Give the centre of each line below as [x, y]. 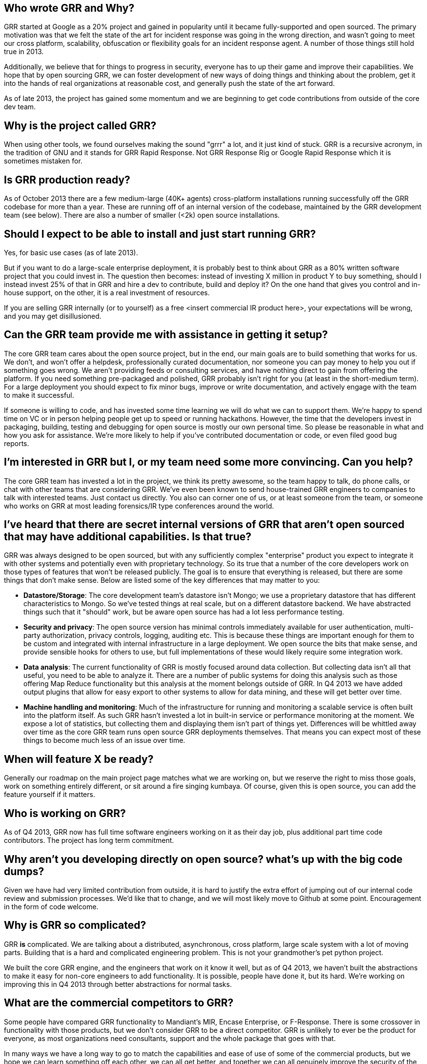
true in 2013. [24, 52]
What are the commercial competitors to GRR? [119, 1003]
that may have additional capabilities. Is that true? [128, 537]
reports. [17, 443]
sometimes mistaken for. [43, 161]
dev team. [20, 107]
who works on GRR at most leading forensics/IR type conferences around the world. [139, 506]
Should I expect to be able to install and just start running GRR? [160, 234]
